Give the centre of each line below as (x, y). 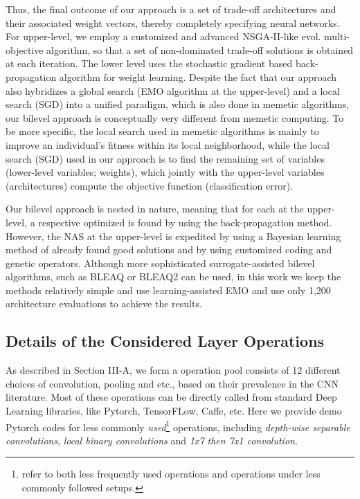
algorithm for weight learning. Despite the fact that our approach (198, 76)
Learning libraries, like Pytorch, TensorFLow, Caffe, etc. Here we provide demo (174, 411)
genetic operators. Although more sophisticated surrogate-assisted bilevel (160, 263)
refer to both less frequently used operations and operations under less (171, 474)
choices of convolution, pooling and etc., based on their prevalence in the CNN (172, 383)
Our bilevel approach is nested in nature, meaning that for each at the (155, 209)
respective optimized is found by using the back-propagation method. (185, 222)
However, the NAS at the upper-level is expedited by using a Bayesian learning (173, 236)
